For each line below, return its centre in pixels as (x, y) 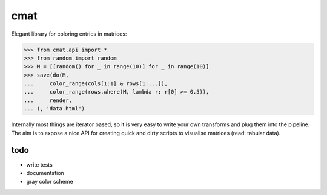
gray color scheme (50, 182)
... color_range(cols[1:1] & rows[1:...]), (96, 84)
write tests (39, 165)
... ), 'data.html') (54, 109)
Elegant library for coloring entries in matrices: (69, 34)
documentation (45, 173)
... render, (48, 100)
